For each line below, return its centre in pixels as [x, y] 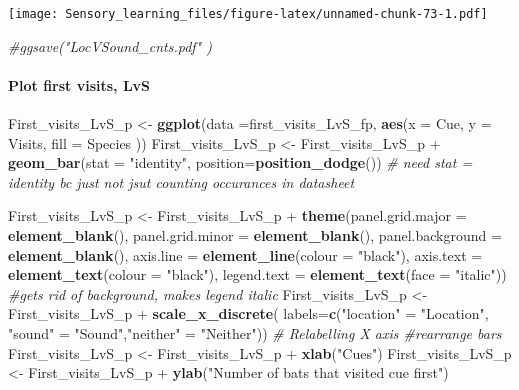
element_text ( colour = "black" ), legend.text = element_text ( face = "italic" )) [257, 274]
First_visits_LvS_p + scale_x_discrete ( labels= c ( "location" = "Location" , [248, 313]
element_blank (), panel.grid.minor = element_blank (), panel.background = [255, 235]
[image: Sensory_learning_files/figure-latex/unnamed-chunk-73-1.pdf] [248, 14]
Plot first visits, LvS [79, 84]
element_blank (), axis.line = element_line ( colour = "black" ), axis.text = [245, 254]
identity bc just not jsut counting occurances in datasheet [181, 181]
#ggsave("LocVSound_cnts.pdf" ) [110, 45]
